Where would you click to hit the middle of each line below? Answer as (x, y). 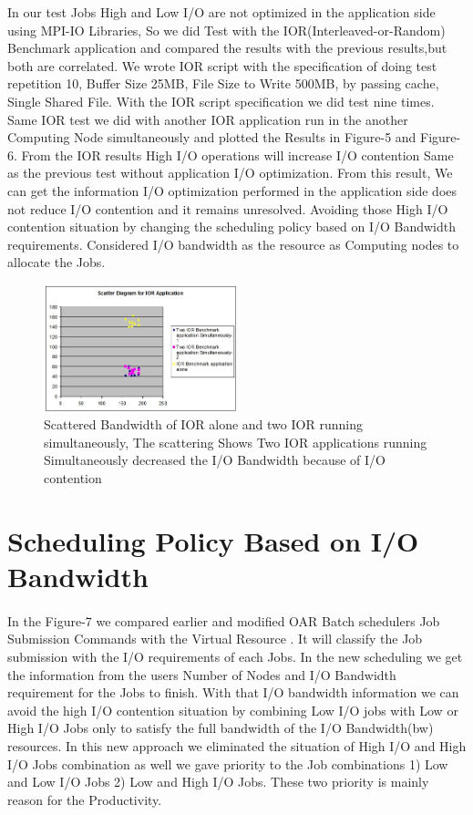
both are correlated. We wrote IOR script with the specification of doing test (222, 65)
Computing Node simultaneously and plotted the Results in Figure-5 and (212, 137)
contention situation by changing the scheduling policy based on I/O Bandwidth (232, 227)
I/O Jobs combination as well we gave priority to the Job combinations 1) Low (228, 763)
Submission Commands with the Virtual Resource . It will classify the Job (215, 639)
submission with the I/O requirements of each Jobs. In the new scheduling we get (235, 657)
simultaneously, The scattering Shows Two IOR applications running (236, 442)
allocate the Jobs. (57, 262)
